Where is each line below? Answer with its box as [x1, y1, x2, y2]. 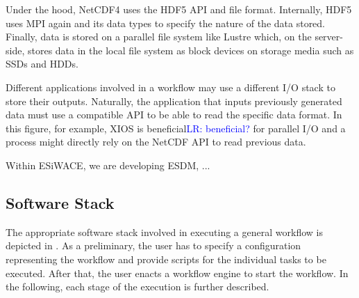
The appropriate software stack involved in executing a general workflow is [6, 224, 323, 239]
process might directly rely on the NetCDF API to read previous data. [6, 134, 306, 149]
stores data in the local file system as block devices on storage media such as [27, 42, 354, 57]
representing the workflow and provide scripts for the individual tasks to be [6, 251, 326, 266]
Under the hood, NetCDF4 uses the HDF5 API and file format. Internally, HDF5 [6, 2, 352, 16]
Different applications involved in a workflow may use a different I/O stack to [6, 79, 335, 94]
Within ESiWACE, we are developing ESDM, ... [6, 157, 210, 172]
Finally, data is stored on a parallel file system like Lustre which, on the [6, 29, 312, 44]
